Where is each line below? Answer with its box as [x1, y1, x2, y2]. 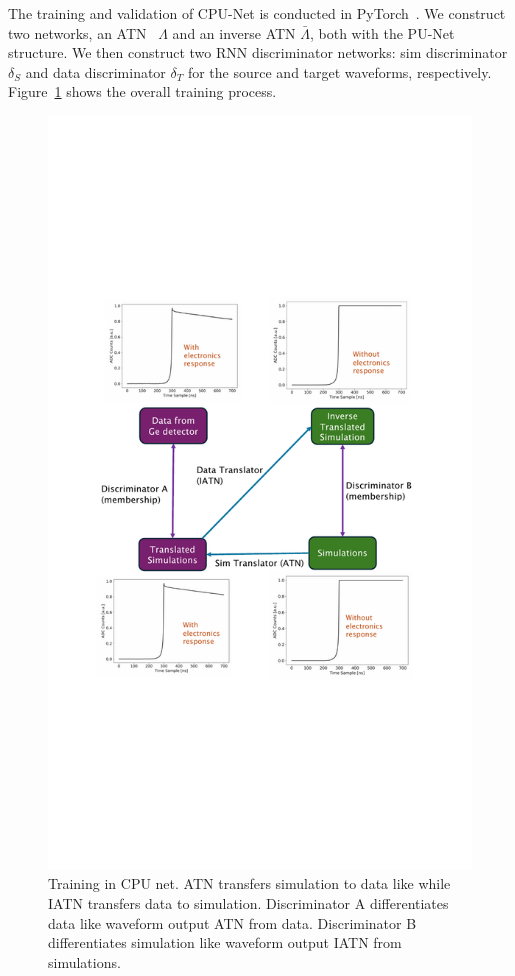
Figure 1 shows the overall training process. [8, 81, 277, 102]
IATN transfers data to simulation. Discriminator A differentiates [48, 892, 449, 913]
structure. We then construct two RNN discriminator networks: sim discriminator [8, 42, 508, 63]
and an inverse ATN [172, 22, 296, 43]
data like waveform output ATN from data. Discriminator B [48, 912, 417, 933]
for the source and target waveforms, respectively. [187, 61, 492, 82]
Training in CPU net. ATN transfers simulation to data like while [48, 873, 451, 894]
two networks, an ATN [8, 22, 147, 43]
